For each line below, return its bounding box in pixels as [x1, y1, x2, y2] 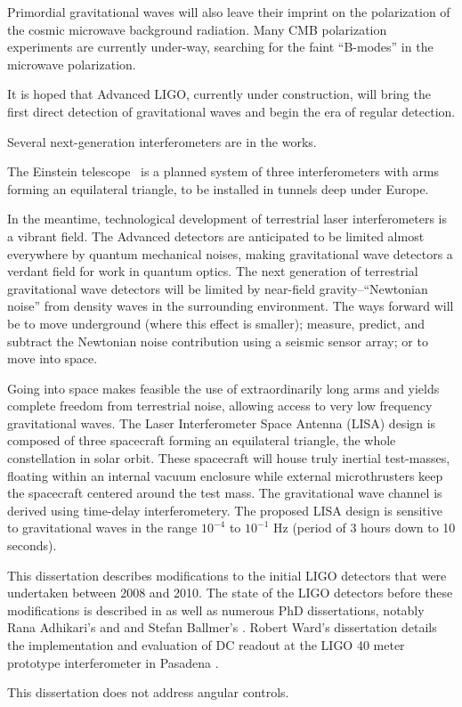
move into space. [7, 349, 98, 368]
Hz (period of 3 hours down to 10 [273, 518, 456, 537]
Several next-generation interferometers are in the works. [7, 132, 317, 150]
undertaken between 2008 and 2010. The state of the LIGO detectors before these [7, 583, 453, 602]
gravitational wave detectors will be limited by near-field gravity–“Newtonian [7, 279, 428, 297]
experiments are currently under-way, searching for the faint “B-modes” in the [7, 37, 434, 56]
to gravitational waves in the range [7, 518, 198, 537]
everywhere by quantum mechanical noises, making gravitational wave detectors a [7, 244, 453, 263]
